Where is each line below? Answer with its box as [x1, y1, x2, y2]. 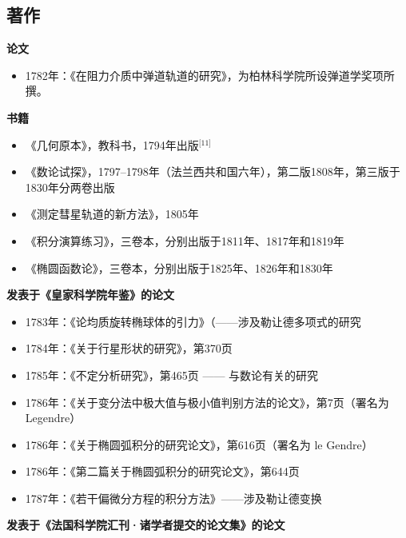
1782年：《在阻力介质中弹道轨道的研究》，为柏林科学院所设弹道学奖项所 [25, 66, 395, 83]
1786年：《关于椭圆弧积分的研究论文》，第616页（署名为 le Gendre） [25, 436, 373, 452]
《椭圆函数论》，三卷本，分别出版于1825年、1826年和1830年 [25, 259, 333, 276]
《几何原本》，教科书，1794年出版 [25, 136, 199, 153]
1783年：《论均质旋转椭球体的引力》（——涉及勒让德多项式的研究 [25, 313, 361, 329]
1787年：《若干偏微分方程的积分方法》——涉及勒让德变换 [25, 489, 322, 506]
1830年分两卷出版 [25, 178, 115, 195]
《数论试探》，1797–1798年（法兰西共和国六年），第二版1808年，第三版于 [25, 163, 400, 180]
